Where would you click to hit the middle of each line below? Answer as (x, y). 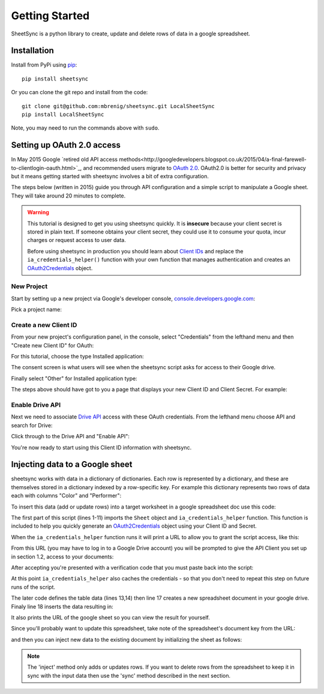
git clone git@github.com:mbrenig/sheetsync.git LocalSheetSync (118, 106)
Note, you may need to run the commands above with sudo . (85, 128)
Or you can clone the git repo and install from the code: (79, 92)
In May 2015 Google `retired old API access (64, 160)
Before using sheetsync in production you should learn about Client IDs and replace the (135, 251)
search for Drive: (32, 425)
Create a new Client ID (44, 325)
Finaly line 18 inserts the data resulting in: (62, 606)
